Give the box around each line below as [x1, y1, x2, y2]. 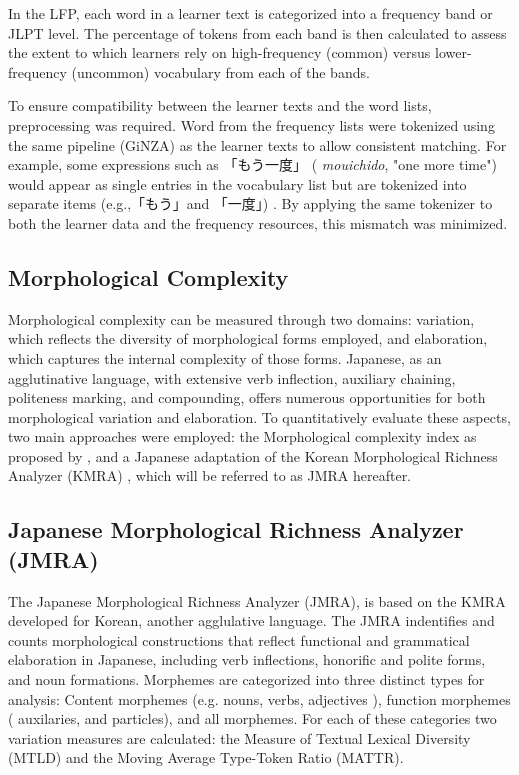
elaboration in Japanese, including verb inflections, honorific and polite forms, [8, 649, 486, 670]
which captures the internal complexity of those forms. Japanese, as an [8, 347, 442, 368]
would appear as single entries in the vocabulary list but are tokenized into [8, 173, 467, 194]
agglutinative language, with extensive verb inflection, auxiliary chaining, [8, 367, 456, 388]
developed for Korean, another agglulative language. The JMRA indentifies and [8, 610, 495, 631]
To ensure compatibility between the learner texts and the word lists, [8, 95, 432, 116]
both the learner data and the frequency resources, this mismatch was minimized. [8, 212, 508, 233]
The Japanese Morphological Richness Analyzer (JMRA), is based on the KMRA [8, 590, 506, 611]
